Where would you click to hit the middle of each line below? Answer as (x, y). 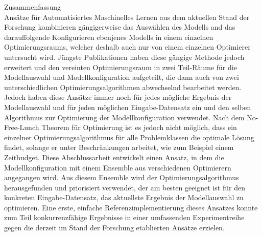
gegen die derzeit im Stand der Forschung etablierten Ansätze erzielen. (114, 228)
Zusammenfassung (33, 7)
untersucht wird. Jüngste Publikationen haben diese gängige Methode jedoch (124, 57)
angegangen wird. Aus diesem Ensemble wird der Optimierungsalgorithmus (122, 177)
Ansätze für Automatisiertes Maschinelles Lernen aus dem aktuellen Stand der (127, 17)
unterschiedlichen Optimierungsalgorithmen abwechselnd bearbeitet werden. (123, 87)
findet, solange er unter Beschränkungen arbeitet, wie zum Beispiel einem (119, 147)
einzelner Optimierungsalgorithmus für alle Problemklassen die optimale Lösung (129, 137)
